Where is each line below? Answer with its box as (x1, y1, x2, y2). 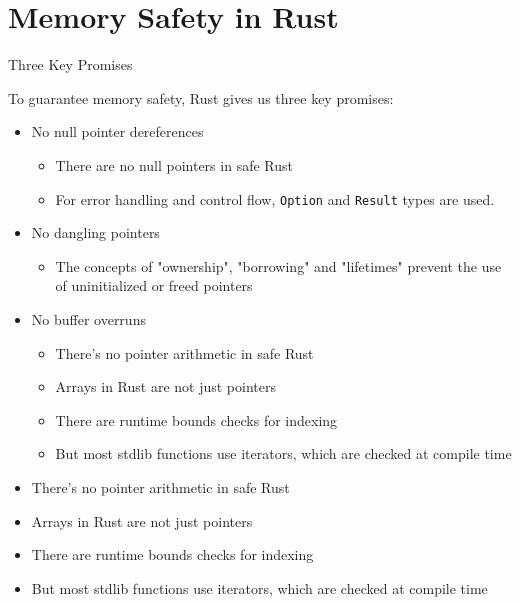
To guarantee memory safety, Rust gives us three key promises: (8, 87, 394, 108)
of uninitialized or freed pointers (55, 275, 253, 296)
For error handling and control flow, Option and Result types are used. (55, 188, 495, 209)
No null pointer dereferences (31, 121, 204, 142)
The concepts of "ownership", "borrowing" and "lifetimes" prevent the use (55, 255, 502, 276)
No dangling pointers (31, 222, 160, 243)
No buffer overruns (31, 308, 146, 329)
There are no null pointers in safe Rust (55, 154, 293, 175)
